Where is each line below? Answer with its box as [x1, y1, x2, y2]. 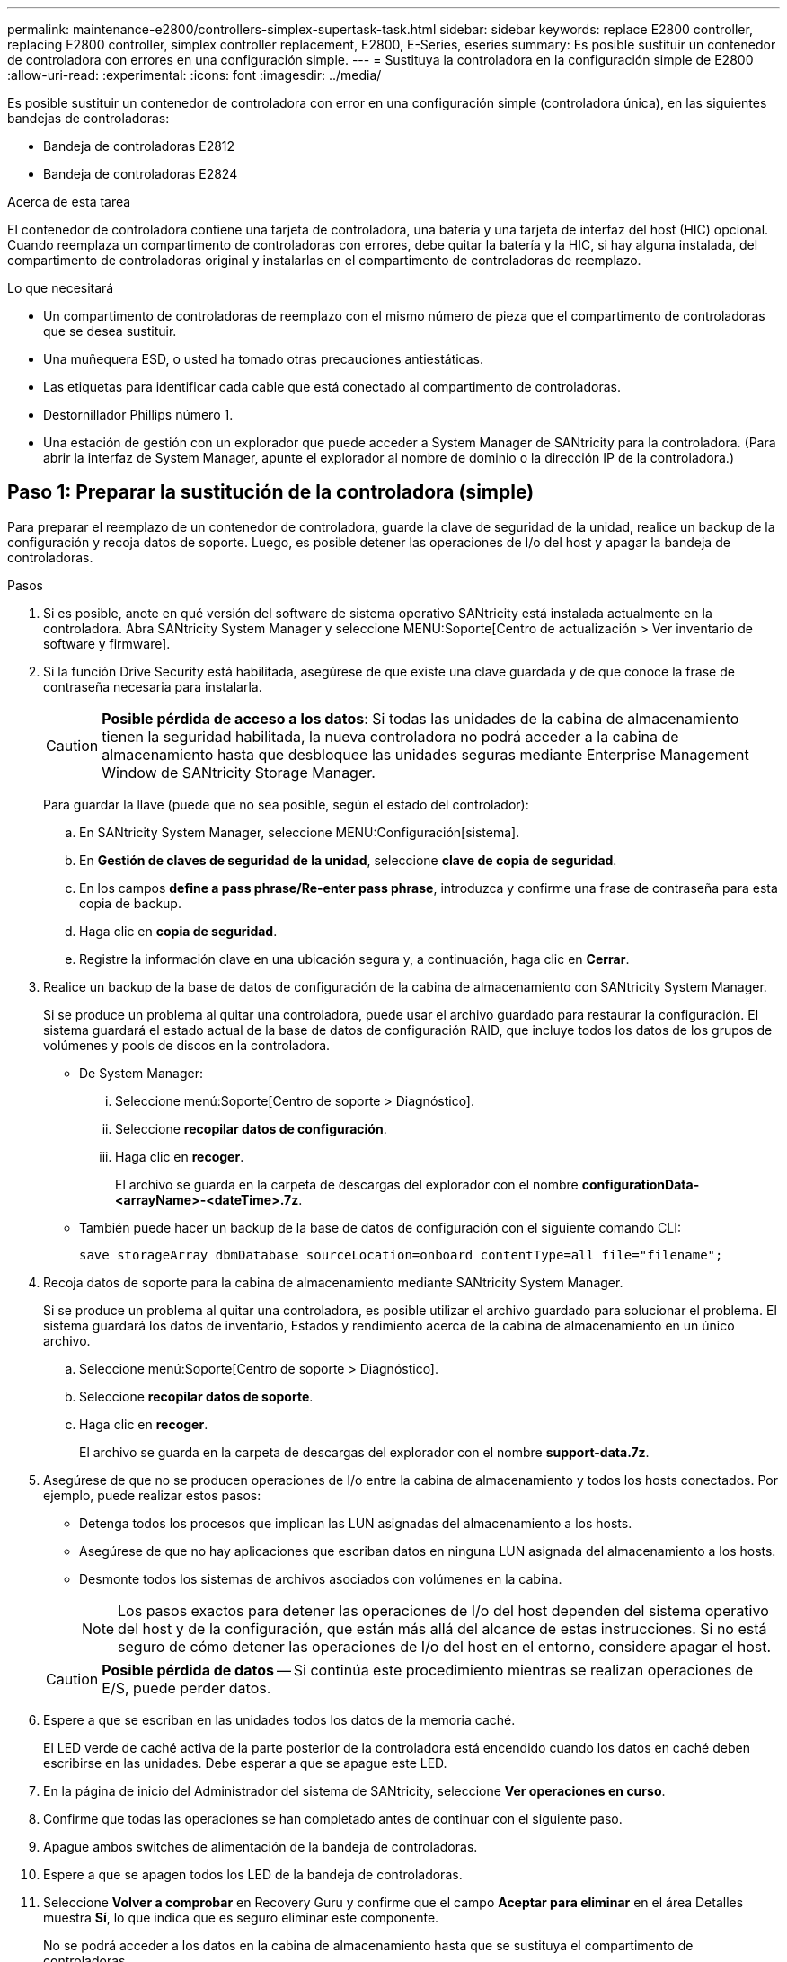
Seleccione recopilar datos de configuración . [115, 1120, 387, 1136]
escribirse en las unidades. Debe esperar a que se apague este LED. [43, 1754, 447, 1771]
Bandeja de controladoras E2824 [43, 166, 238, 181]
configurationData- [581, 1176, 700, 1192]
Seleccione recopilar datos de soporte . [79, 1388, 314, 1404]
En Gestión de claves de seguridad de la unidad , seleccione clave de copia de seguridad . [79, 852, 617, 868]
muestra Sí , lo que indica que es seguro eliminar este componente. [43, 1909, 439, 1925]
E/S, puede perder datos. [102, 1678, 271, 1697]
